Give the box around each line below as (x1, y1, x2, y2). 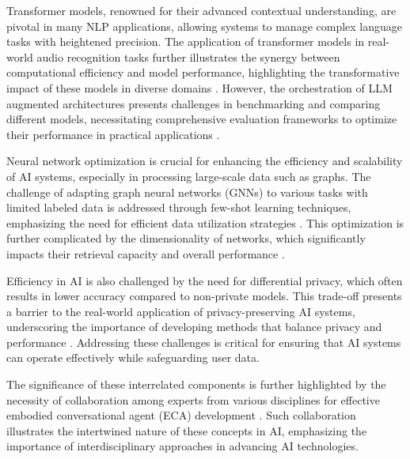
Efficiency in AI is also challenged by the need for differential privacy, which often (6, 272, 403, 288)
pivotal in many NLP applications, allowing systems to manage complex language (6, 17, 403, 34)
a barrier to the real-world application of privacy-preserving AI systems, (6, 303, 355, 319)
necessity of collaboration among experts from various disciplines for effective (6, 391, 380, 408)
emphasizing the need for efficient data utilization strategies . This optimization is (6, 214, 404, 231)
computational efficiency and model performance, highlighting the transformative (6, 64, 400, 81)
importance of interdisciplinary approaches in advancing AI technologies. (6, 438, 359, 454)
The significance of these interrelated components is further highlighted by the (6, 376, 386, 393)
